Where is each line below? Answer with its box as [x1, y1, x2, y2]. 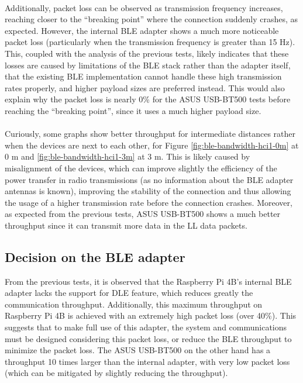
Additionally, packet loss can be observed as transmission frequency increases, [5, 1, 283, 13]
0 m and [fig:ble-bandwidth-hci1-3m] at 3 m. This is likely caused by [5, 150, 250, 163]
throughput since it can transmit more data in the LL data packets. [5, 219, 247, 231]
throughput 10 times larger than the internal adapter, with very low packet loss [5, 355, 290, 367]
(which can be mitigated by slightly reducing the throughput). [5, 367, 228, 379]
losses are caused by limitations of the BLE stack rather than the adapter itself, [5, 58, 291, 71]
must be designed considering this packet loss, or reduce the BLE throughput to [5, 332, 292, 344]
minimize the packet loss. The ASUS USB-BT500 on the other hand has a [5, 344, 271, 356]
